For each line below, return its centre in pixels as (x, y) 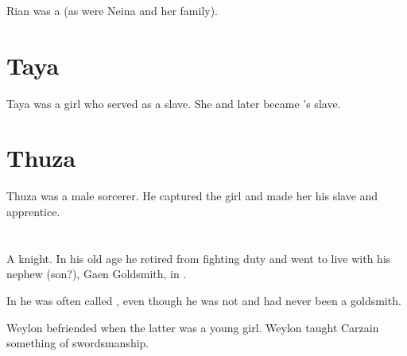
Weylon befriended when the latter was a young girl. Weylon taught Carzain (193, 327)
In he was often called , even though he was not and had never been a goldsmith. (204, 300)
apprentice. (33, 211)
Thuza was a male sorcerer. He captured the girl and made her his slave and (192, 196)
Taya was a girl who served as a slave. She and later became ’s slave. (174, 103)
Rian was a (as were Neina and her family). (112, 10)
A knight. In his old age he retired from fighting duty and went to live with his (199, 258)
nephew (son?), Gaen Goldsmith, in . (97, 274)
